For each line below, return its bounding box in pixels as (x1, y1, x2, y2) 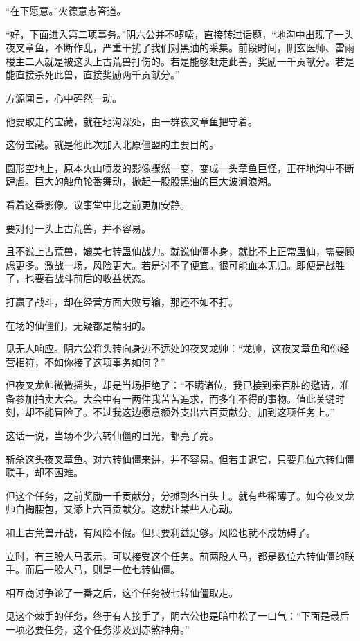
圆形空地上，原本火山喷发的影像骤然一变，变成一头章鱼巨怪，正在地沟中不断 (6, 160, 354, 175)
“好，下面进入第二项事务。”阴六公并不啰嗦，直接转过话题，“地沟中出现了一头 (6, 26, 354, 41)
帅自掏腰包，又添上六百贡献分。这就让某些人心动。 (6, 502, 238, 516)
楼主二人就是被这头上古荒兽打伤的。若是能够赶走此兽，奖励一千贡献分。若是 (6, 53, 354, 68)
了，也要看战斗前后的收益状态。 (6, 271, 151, 286)
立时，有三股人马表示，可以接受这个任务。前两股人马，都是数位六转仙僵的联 (6, 548, 354, 563)
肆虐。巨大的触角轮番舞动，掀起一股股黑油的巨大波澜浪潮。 (6, 174, 277, 188)
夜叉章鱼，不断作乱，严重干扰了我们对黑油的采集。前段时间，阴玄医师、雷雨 (6, 40, 354, 55)
